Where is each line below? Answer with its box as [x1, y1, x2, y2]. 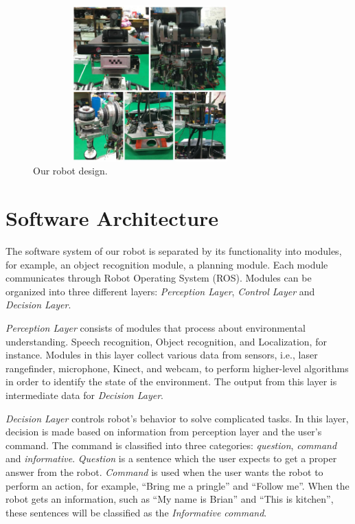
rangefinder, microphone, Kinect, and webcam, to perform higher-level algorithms [5, 361, 349, 375]
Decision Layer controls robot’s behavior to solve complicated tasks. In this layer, [5, 411, 349, 425]
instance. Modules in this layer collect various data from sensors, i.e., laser [5, 348, 318, 362]
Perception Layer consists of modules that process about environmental [5, 321, 306, 335]
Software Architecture [5, 204, 219, 232]
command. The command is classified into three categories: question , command [5, 437, 337, 452]
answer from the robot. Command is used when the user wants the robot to [5, 464, 323, 479]
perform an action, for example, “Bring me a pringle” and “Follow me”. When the [5, 478, 350, 492]
